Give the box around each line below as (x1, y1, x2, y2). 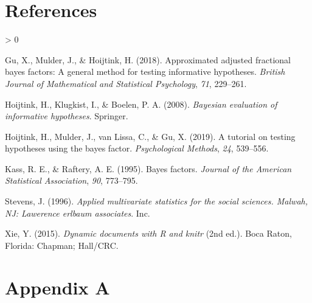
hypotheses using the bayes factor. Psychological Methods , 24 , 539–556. (5, 142, 269, 155)
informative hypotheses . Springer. (5, 110, 128, 122)
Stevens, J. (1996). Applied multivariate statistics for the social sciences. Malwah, (5, 195, 308, 207)
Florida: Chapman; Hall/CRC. (5, 239, 119, 251)
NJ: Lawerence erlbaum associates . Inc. (5, 206, 150, 219)
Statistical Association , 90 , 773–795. (5, 174, 138, 187)
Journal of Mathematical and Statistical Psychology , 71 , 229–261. (5, 77, 247, 89)
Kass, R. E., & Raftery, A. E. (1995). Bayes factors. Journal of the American (5, 162, 292, 175)
